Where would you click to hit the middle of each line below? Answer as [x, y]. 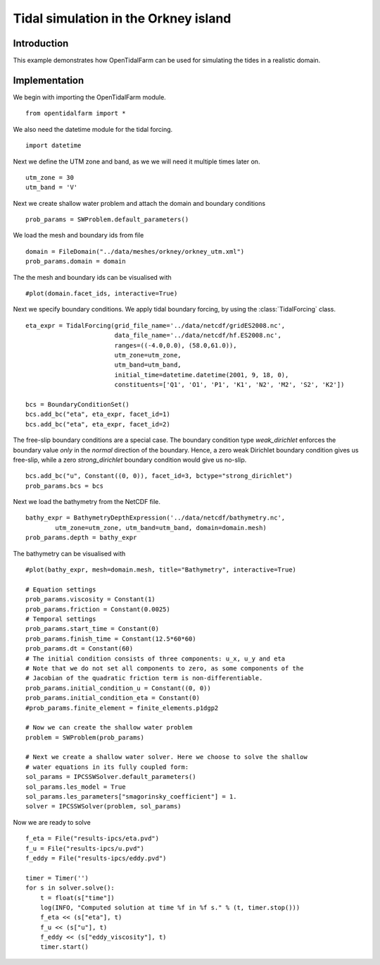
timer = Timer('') [57, 878]
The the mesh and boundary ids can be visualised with [92, 277]
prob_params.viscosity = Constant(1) [91, 600]
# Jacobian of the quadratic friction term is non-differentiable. [144, 678]
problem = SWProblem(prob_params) [85, 737]
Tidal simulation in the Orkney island [122, 18]
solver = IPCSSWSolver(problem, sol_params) [104, 806]
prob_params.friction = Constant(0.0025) [98, 609]
